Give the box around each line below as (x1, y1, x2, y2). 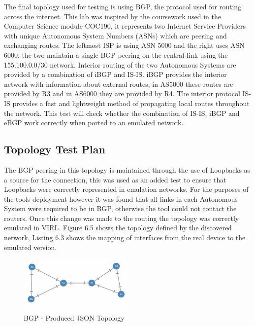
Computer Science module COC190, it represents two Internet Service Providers (4, 21, 246, 31)
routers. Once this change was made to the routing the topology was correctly (4, 213, 239, 223)
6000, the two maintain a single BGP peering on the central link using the (4, 49, 228, 60)
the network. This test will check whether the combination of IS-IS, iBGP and (4, 108, 240, 118)
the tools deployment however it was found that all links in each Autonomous (4, 193, 238, 204)
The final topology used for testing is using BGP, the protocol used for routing (4, 1, 242, 11)
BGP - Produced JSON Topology (24, 312, 125, 323)
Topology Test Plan (4, 142, 105, 157)
